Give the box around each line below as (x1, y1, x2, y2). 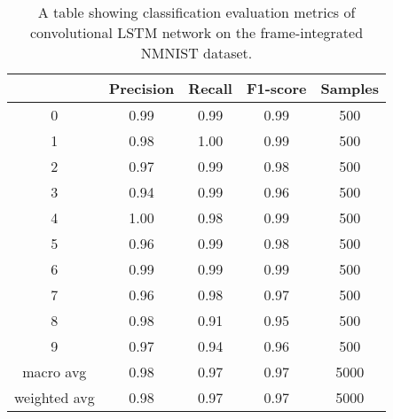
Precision (108, 78, 175, 98)
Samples (320, 78, 380, 98)
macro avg (22, 361, 87, 382)
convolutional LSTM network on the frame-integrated (29, 22, 364, 43)
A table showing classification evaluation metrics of (37, 2, 356, 22)
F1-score (246, 78, 307, 98)
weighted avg (14, 387, 95, 407)
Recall (188, 78, 232, 98)
